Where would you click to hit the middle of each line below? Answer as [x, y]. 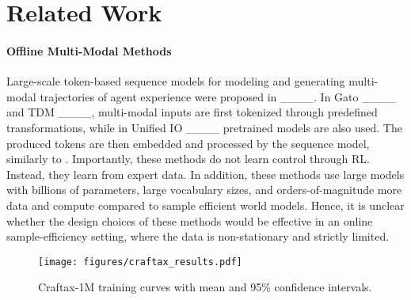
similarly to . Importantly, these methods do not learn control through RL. [188, 159]
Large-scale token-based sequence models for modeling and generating [176, 81]
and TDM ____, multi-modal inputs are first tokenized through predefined [192, 112]
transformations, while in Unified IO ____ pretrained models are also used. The [204, 127]
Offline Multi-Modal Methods [89, 50]
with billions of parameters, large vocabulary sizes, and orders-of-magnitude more [204, 190]
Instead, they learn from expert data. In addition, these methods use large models [205, 174]
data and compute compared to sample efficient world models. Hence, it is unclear [205, 205]
